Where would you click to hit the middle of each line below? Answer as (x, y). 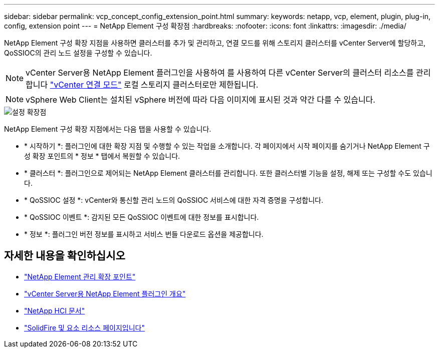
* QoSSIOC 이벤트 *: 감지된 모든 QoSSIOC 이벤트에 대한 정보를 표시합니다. (142, 217)
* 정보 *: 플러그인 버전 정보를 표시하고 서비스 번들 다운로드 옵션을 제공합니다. (144, 234)
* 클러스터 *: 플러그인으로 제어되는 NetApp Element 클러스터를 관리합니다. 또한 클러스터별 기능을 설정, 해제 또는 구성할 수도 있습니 (228, 173)
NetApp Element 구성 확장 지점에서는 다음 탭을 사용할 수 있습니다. (108, 129)
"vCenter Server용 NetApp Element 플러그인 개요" (105, 293)
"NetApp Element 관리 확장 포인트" (80, 276)
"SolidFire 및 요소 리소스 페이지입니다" (84, 327)
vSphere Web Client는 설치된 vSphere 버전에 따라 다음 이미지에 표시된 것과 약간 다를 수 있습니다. (200, 100)
